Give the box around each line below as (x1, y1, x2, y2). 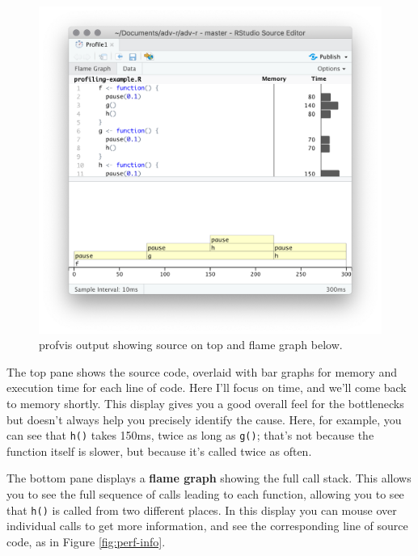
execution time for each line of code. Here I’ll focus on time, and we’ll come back (6, 379, 407, 396)
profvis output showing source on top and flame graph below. (39, 336, 343, 353)
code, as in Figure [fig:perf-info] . (6, 533, 166, 550)
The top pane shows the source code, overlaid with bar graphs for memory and (6, 363, 398, 380)
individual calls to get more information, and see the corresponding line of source (6, 517, 408, 534)
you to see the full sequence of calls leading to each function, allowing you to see (6, 485, 404, 502)
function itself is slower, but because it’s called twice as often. (6, 442, 312, 459)
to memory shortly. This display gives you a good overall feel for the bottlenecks (6, 394, 404, 411)
